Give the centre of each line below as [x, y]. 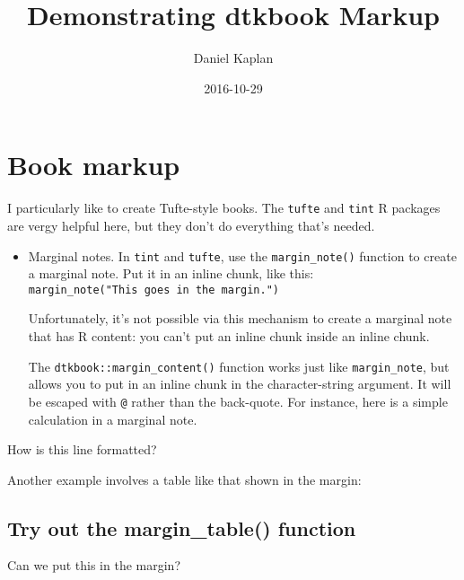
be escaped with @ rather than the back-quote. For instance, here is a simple [238, 401]
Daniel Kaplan [233, 58]
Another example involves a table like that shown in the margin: [184, 479]
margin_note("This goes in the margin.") [153, 290]
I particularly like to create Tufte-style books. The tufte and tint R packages [224, 208]
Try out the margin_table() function [182, 527]
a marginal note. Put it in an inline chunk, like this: [171, 273]
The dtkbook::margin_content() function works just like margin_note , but [239, 366]
